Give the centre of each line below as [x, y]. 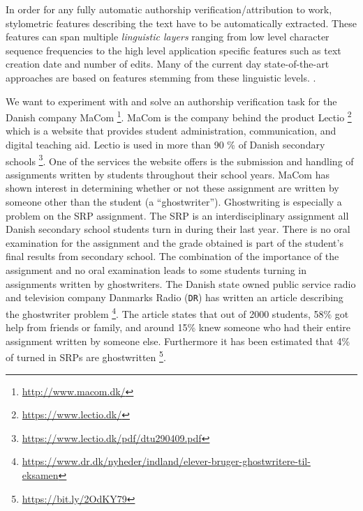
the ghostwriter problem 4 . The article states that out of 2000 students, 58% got [177, 312]
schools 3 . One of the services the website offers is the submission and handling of [180, 160]
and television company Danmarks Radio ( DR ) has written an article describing [175, 297]
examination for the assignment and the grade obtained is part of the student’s [175, 242]
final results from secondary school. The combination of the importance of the [172, 256]
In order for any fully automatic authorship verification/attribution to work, [169, 9]
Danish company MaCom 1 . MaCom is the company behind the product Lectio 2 [179, 116]
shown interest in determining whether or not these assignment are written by [172, 188]
